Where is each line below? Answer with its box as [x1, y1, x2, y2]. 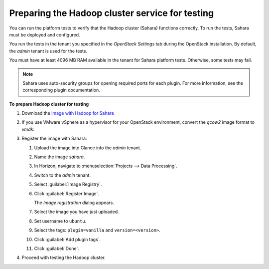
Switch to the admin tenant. [34, 172, 91, 178]
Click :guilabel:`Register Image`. [34, 190, 100, 197]
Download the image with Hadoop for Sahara [21, 110, 114, 116]
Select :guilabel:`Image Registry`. [34, 181, 102, 187]
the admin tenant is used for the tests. [9, 48, 87, 54]
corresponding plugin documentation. [22, 87, 101, 93]
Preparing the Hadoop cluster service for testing [9, 7, 214, 18]
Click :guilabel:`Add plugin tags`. [34, 236, 101, 242]
